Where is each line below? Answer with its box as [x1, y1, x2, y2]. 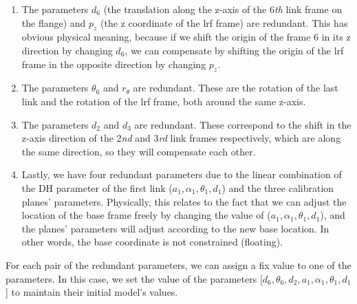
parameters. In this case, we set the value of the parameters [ [6, 271, 263, 285]
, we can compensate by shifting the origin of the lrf [125, 43, 344, 57]
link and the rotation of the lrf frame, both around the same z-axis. [21, 94, 306, 108]
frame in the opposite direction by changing [21, 56, 206, 71]
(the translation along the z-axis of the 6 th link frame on [103, 2, 343, 16]
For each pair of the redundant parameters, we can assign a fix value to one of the [6, 257, 351, 272]
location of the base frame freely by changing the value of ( [21, 208, 271, 222]
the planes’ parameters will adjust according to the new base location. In [21, 221, 329, 235]
